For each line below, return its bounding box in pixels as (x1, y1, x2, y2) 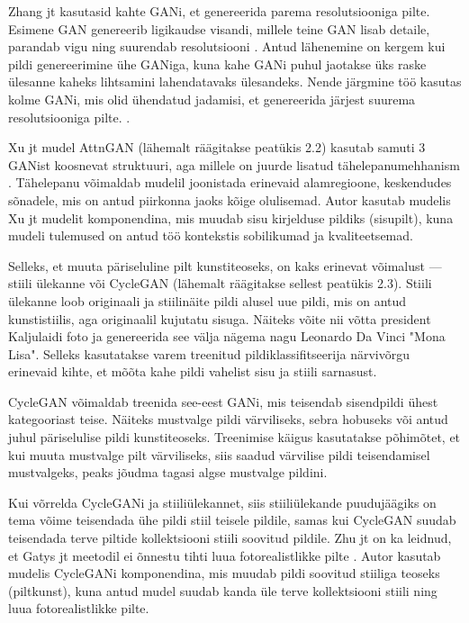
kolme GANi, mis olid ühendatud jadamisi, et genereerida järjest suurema (8, 89, 416, 108)
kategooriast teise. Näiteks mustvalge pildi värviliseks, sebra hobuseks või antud (8, 410, 448, 429)
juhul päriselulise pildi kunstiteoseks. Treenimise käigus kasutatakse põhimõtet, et (8, 428, 461, 447)
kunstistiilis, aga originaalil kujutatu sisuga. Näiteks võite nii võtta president (8, 309, 431, 328)
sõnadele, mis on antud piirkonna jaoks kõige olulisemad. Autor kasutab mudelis (8, 190, 451, 209)
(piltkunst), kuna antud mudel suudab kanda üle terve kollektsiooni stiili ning (8, 581, 437, 600)
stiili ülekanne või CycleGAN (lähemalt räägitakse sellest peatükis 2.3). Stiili (8, 274, 432, 293)
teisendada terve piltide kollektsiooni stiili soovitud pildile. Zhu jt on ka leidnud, (8, 528, 452, 547)
